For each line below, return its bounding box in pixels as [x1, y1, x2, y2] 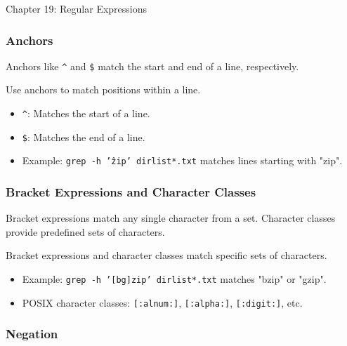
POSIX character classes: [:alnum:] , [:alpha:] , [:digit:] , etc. [22, 295, 303, 310]
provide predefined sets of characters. [6, 224, 165, 239]
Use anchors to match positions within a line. [6, 82, 201, 97]
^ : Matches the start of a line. [22, 106, 150, 121]
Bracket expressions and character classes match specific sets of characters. [6, 248, 327, 262]
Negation [6, 325, 58, 342]
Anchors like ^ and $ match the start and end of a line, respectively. [6, 58, 299, 73]
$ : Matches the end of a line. [22, 129, 145, 144]
